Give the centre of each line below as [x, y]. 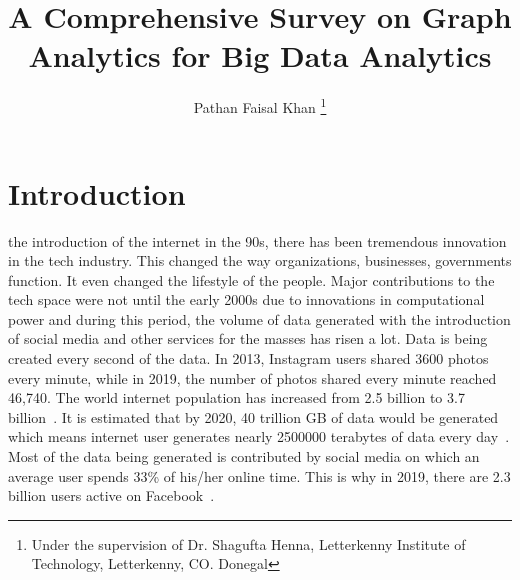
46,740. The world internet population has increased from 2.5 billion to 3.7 [236, 397]
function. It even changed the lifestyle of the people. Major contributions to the [251, 279]
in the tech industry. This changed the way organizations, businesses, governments [260, 260]
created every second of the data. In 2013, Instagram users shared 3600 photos [248, 358]
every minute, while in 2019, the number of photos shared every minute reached [252, 377]
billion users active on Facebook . [111, 495]
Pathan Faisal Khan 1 [260, 105]
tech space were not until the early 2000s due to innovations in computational [246, 299]
